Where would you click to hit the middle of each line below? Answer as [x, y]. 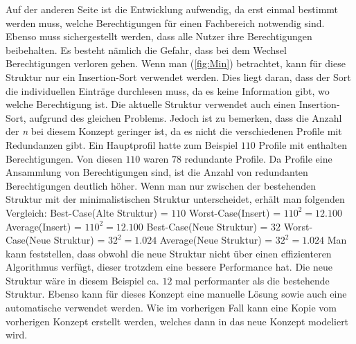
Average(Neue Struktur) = [216, 240]
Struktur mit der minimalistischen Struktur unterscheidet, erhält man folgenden [175, 199]
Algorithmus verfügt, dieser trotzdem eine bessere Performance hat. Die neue [169, 267]
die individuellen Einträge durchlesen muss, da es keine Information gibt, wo [168, 90]
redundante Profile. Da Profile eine [258, 158]
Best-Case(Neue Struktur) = [207, 226]
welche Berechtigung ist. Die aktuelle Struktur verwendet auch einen [151, 104]
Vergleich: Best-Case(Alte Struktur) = [87, 212]
